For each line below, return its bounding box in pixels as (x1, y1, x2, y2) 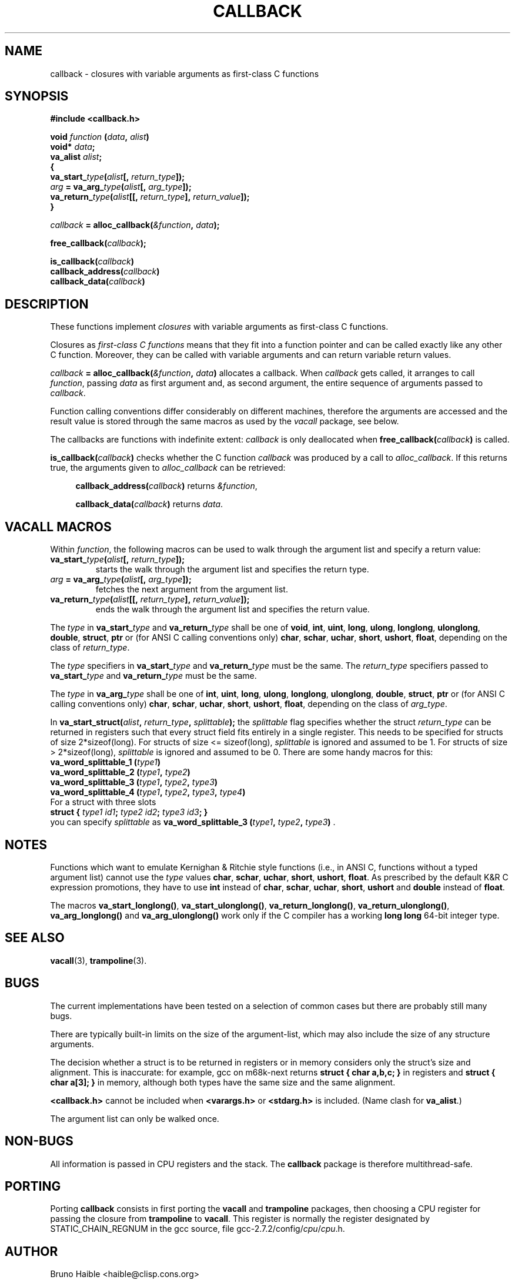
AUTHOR (5, 1244, 58, 1259)
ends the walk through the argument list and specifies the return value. (95, 604, 370, 615)
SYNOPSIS (5, 89, 69, 104)
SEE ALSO (5, 930, 65, 946)
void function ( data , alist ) (50, 132, 149, 142)
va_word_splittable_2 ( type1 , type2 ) (50, 767, 190, 778)
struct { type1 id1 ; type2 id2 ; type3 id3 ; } (50, 807, 208, 817)
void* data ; (50, 142, 95, 152)
